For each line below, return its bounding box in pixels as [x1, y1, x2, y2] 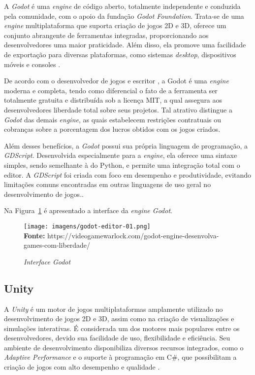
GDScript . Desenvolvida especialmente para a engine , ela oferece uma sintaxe [4, 150, 237, 160]
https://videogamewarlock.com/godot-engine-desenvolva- [47, 230, 219, 240]
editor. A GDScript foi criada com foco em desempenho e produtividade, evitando [4, 169, 252, 180]
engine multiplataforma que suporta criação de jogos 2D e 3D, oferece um [4, 20, 226, 31]
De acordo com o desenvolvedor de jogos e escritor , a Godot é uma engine [4, 75, 229, 86]
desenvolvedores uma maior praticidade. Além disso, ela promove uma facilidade [4, 39, 246, 50]
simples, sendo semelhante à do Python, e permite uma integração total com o [4, 159, 240, 170]
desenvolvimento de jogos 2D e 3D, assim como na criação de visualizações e [4, 313, 234, 324]
